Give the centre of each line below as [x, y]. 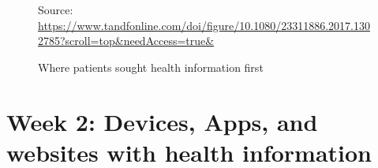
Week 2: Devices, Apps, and [162, 121]
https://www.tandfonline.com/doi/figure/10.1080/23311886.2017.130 [204, 25]
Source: [56, 9]
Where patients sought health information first [151, 67]
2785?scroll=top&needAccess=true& [126, 41]
